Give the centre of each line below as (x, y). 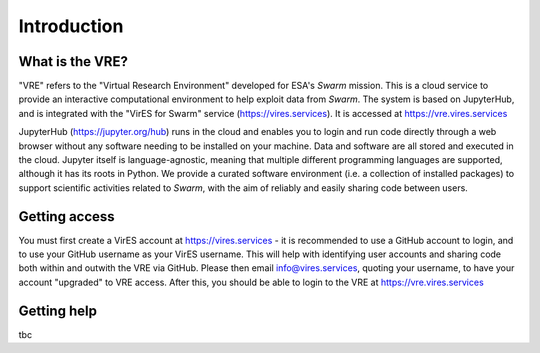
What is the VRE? (73, 61)
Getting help (57, 310)
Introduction (71, 26)
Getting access (66, 216)
